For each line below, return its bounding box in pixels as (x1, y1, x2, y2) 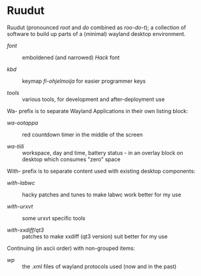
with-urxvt (7, 202, 33, 210)
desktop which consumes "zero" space (22, 156, 121, 163)
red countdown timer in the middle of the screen (22, 131, 143, 138)
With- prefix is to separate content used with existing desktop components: (7, 167, 196, 174)
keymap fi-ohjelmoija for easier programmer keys (22, 77, 146, 85)
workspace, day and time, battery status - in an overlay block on (22, 149, 183, 156)
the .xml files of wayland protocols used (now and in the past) (22, 263, 177, 270)
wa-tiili (7, 142, 24, 150)
